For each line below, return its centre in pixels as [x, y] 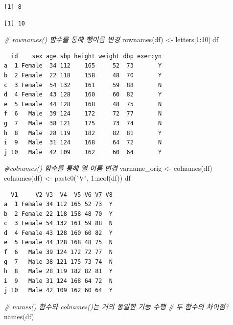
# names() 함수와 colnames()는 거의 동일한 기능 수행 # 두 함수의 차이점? [116, 307]
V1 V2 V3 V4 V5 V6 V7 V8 [62, 195]
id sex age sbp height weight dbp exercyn [86, 56]
